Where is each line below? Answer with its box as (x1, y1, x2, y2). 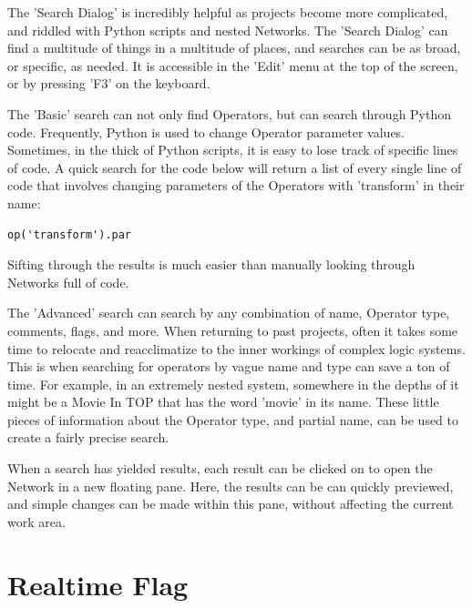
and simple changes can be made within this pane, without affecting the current (7, 494, 454, 513)
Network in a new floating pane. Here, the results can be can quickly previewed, (7, 476, 454, 495)
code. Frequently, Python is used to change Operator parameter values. (7, 122, 405, 141)
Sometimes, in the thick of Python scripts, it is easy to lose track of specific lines (7, 140, 458, 159)
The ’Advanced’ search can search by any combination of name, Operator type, (7, 303, 450, 322)
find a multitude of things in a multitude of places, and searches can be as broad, (7, 38, 461, 57)
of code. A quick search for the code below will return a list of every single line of (7, 157, 462, 177)
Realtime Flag (7, 565, 189, 603)
